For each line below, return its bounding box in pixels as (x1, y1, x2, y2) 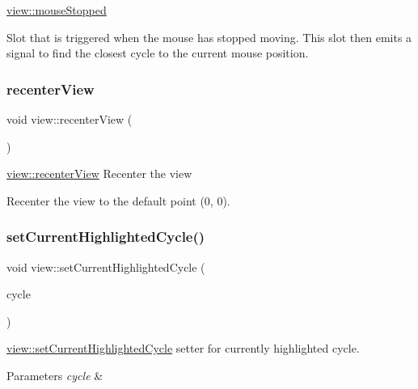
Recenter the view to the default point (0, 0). (6, 192, 230, 209)
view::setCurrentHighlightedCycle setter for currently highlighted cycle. (6, 340, 360, 357)
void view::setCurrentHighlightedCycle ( (6, 258, 205, 275)
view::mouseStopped (6, 2, 107, 18)
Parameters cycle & (6, 366, 103, 383)
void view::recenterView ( (6, 111, 133, 127)
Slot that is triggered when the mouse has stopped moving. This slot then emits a (6, 28, 412, 45)
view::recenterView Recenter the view (6, 165, 192, 182)
